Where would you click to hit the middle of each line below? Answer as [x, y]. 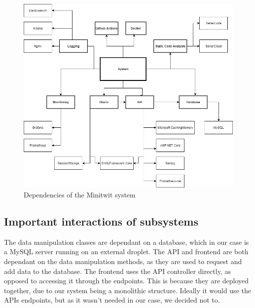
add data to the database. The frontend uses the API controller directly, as [117, 271]
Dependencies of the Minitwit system [80, 194]
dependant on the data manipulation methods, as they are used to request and [123, 261]
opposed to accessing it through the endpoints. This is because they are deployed [127, 281]
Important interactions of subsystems [101, 221]
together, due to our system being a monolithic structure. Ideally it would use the [127, 290]
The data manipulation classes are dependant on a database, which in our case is [127, 242]
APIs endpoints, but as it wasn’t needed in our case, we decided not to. [112, 300]
